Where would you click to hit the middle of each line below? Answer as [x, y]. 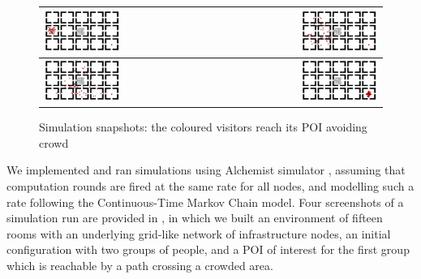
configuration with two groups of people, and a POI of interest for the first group [208, 249]
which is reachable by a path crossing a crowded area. [140, 266]
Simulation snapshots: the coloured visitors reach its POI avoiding [203, 127]
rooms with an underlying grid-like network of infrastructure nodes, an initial [199, 233]
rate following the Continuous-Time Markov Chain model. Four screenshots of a [205, 202]
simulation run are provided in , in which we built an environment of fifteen [195, 218]
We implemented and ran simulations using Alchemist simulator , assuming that [206, 170]
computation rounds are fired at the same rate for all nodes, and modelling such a [210, 186]
